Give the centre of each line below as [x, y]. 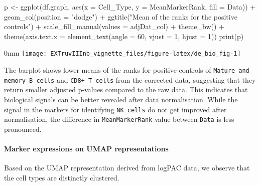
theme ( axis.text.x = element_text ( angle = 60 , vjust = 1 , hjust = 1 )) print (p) [124, 36]
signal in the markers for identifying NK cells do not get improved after [115, 109]
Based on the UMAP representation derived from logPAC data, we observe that [127, 168]
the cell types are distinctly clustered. [62, 177]
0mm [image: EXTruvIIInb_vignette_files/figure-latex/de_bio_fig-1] [122, 53]
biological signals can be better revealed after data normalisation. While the [121, 99]
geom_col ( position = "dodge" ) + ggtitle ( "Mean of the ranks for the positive [121, 16]
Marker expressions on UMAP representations [86, 149]
